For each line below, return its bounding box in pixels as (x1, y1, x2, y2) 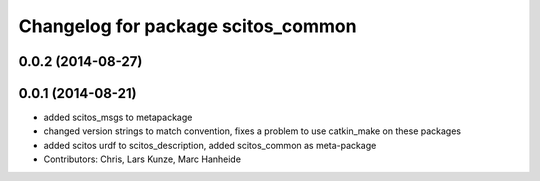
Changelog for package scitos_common (18, 15, 357, 37)
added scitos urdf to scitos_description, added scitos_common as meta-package (43, 139, 377, 151)
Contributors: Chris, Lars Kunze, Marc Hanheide (43, 153, 242, 165)
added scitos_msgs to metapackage (43, 111, 193, 124)
